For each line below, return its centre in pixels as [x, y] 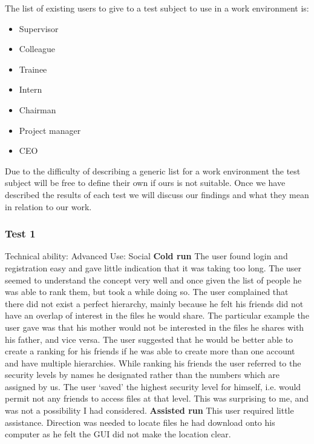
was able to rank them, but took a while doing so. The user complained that [147, 292]
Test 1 [20, 234]
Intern [31, 89]
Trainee [33, 69]
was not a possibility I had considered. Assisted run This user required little [149, 410]
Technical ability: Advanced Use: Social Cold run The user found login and [146, 256]
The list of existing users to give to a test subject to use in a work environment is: [157, 8]
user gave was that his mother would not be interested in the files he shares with [155, 327]
